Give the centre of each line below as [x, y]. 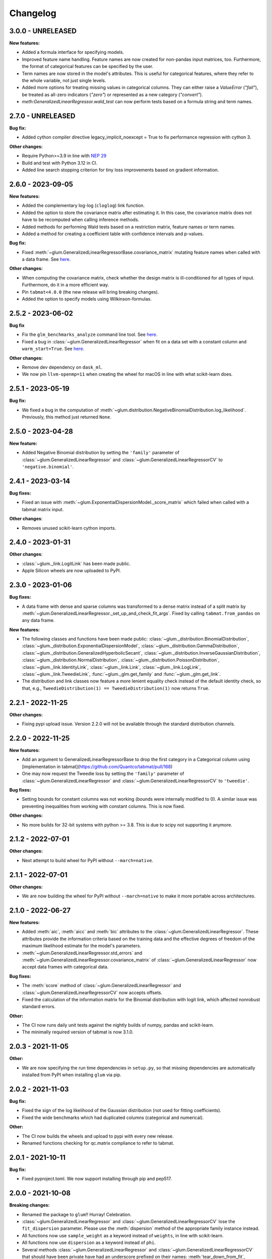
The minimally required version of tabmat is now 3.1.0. [78, 1032]
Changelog [33, 13]
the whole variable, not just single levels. [64, 81]
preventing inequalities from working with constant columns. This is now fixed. [104, 806]
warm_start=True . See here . [53, 349]
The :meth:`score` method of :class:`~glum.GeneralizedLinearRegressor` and [101, 986]
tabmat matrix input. [43, 509]
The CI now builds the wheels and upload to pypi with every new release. [98, 1136]
